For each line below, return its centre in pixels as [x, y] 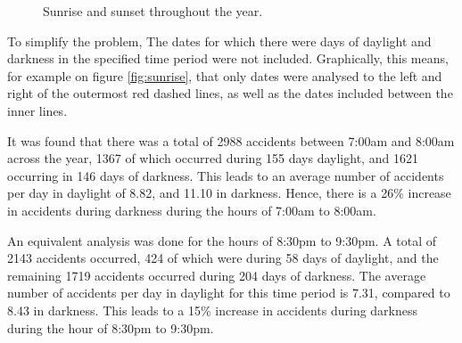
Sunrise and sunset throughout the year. [153, 11]
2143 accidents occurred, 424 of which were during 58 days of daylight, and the [223, 258]
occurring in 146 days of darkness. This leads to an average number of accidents [226, 175]
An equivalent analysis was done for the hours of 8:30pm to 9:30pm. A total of [222, 240]
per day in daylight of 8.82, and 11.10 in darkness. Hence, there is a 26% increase [229, 193]
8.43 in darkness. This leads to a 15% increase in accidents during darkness [213, 310]
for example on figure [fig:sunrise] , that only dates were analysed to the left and [225, 75]
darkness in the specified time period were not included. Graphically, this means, [228, 58]
